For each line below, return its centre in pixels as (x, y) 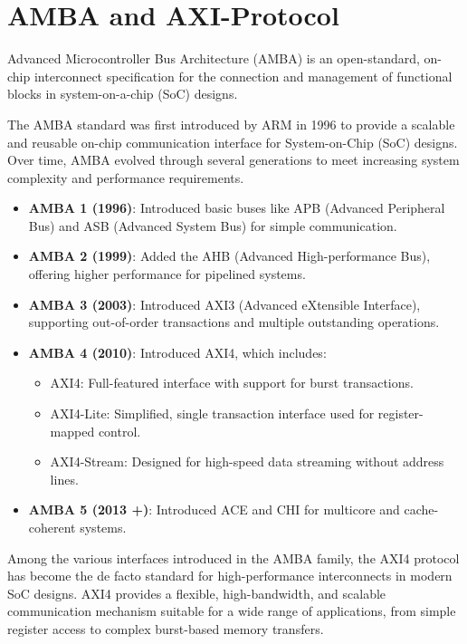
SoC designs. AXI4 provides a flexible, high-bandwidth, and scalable (197, 593)
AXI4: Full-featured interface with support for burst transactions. (232, 383)
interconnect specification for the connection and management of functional (243, 76)
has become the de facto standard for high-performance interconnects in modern (230, 576)
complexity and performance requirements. (126, 177)
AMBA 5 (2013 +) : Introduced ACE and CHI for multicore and (214, 509)
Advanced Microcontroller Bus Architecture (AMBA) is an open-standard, (214, 58)
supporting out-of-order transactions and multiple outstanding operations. (234, 322)
